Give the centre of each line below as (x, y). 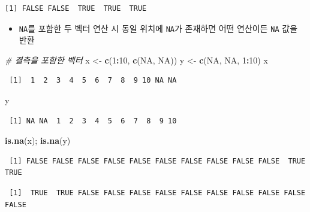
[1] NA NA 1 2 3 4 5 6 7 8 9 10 (93, 121)
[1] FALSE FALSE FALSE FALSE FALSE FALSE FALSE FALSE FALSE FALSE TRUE (157, 161)
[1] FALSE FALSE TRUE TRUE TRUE (76, 8)
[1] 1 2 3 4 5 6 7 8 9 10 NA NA (93, 81)
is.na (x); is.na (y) (38, 140)
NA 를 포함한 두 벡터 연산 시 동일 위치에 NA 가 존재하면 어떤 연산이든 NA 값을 (158, 28)
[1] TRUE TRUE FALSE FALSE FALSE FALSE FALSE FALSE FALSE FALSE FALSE (157, 193)
